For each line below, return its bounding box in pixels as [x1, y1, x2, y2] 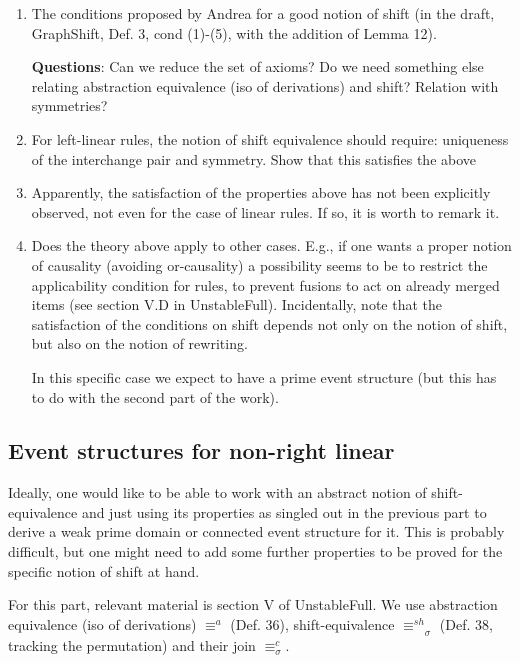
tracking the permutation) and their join [8, 635, 256, 656]
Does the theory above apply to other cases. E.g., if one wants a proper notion [31, 235, 512, 256]
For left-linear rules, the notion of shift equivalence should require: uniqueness [31, 128, 509, 149]
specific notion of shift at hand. [8, 560, 200, 581]
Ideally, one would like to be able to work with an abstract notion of [8, 482, 427, 503]
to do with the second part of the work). [31, 386, 279, 407]
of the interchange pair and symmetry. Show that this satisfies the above [31, 148, 477, 169]
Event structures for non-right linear [8, 435, 395, 466]
